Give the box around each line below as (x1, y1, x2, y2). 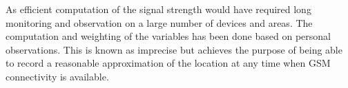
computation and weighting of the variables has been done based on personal (6, 29, 331, 43)
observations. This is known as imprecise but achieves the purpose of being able (6, 42, 342, 56)
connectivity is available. (6, 69, 109, 83)
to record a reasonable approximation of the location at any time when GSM (6, 56, 331, 70)
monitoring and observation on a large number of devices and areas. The (6, 15, 313, 30)
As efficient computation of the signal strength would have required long (6, 2, 311, 16)
